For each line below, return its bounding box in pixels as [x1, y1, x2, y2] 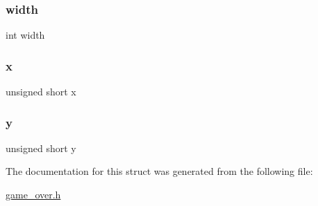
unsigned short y [6, 140, 76, 155]
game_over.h [6, 187, 61, 202]
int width [6, 28, 45, 42]
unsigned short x [6, 84, 76, 99]
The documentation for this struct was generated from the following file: [6, 164, 313, 178]
